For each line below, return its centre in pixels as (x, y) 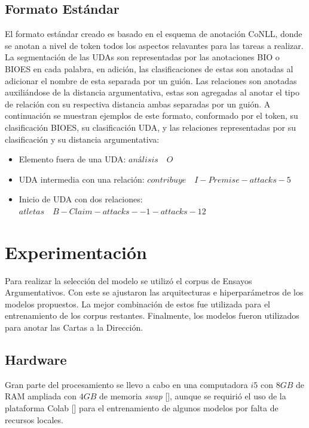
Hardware (36, 359)
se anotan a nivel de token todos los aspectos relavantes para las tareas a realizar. (154, 45)
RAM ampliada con (41, 396)
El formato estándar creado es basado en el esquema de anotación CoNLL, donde (154, 34)
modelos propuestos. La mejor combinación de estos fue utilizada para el (138, 304)
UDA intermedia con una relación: (82, 179)
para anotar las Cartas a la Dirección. (74, 327)
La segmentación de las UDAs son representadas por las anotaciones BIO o (142, 57)
